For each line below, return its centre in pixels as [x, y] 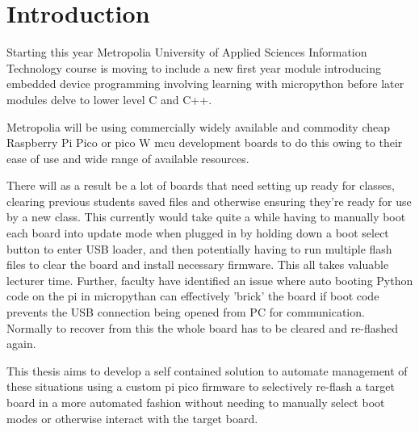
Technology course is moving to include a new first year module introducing [194, 67]
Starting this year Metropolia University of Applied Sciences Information [187, 52]
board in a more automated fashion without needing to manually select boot [196, 402]
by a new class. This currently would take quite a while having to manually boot [206, 217]
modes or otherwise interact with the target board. [132, 418]
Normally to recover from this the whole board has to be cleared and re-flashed [203, 327]
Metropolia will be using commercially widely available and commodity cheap [198, 126]
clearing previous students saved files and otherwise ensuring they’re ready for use [209, 201]
